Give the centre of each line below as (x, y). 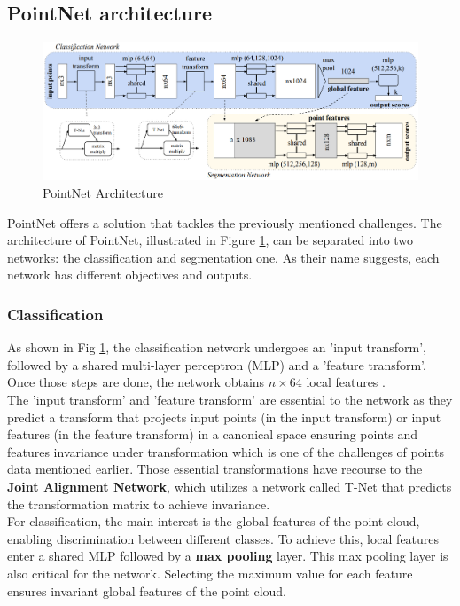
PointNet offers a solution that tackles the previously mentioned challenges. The (225, 222)
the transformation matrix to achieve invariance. (139, 504)
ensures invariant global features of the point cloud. (147, 590)
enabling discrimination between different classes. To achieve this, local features (223, 538)
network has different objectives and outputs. (130, 275)
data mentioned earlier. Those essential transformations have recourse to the (215, 469)
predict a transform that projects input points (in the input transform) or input (224, 417)
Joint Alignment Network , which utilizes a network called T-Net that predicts (230, 486)
